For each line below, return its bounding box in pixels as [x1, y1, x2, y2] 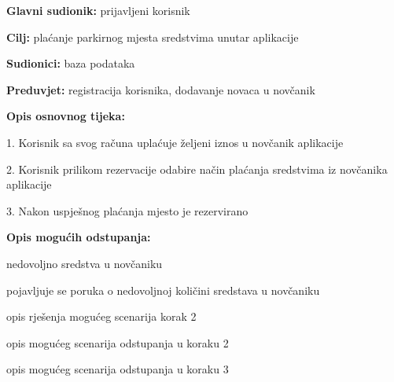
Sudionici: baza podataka [6, 55, 135, 72]
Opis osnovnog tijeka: [6, 108, 125, 124]
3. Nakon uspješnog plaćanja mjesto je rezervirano [6, 202, 249, 219]
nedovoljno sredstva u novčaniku [6, 255, 163, 271]
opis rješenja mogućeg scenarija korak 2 [6, 308, 197, 325]
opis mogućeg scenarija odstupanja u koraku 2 [6, 334, 229, 351]
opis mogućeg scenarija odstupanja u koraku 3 [6, 361, 229, 377]
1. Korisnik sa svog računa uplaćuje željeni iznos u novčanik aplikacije [6, 134, 344, 150]
